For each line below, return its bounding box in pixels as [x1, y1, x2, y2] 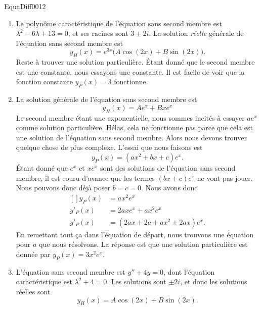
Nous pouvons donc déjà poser [16, 182, 110, 193]
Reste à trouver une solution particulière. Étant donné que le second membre [16, 57, 255, 67]
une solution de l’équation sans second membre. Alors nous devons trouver [16, 132, 247, 142]
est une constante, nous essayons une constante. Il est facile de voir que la [16, 66, 245, 77]
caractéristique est [16, 276, 72, 287]
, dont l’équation [163, 266, 215, 277]
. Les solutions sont [107, 276, 166, 287]
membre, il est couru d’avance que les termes [16, 172, 155, 183]
